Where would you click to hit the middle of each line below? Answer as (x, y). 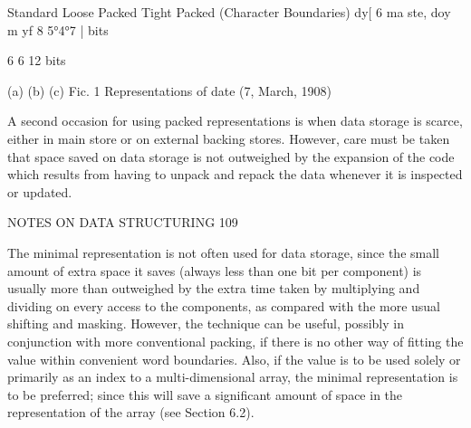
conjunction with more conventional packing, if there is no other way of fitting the (235, 341)
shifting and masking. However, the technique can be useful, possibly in (206, 323)
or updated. (40, 191)
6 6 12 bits (37, 60)
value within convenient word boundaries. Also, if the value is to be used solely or (234, 359)
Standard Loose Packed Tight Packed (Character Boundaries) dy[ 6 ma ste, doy (229, 12)
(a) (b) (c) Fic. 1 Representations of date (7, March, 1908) (169, 90)
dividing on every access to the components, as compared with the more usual (224, 305)
